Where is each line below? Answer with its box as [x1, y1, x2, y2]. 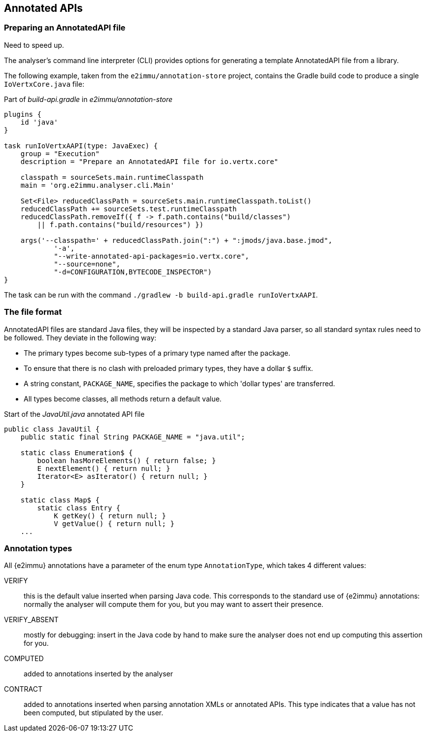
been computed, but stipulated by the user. [24, 708, 164, 717]
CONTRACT [4, 685, 42, 694]
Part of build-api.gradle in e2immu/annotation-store [4, 95, 173, 103]
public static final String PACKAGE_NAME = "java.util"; [20, 433, 245, 441]
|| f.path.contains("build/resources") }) [37, 220, 204, 229]
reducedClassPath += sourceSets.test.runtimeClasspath [20, 204, 237, 213]
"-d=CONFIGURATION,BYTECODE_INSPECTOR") [54, 268, 212, 276]
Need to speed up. [4, 40, 64, 49]
